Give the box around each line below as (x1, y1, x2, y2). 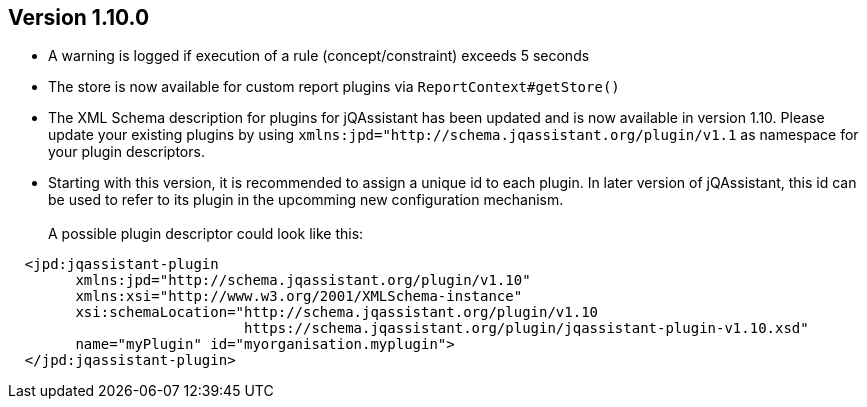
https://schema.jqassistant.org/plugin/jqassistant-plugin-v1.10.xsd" (244, 320, 809, 337)
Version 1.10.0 (8, 5, 150, 30)
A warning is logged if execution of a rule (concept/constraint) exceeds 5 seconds (48, 47, 590, 65)
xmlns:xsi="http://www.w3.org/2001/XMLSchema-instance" (75, 288, 523, 305)
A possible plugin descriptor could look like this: (48, 225, 364, 243)
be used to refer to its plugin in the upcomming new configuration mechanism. (48, 191, 564, 209)
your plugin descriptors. (48, 143, 205, 161)
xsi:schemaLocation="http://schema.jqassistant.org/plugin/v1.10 (75, 304, 599, 321)
